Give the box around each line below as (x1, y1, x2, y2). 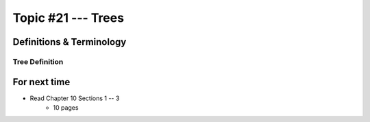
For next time (12, 76, 71, 88)
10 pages (53, 104, 79, 112)
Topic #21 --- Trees (12, 10, 125, 25)
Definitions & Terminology (12, 36, 127, 48)
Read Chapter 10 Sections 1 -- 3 (29, 94, 120, 102)
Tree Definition (12, 57, 64, 66)
